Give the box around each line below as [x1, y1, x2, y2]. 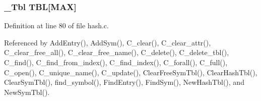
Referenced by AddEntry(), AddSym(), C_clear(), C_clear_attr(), [4, 37, 211, 47]
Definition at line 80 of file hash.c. [4, 20, 109, 31]
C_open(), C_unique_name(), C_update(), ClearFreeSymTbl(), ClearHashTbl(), [4, 67, 257, 77]
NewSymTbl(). [4, 86, 50, 97]
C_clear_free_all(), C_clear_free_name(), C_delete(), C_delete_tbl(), [4, 47, 229, 58]
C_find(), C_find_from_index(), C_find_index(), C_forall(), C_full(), [4, 57, 228, 67]
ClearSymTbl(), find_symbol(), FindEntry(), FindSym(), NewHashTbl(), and [4, 77, 244, 87]
